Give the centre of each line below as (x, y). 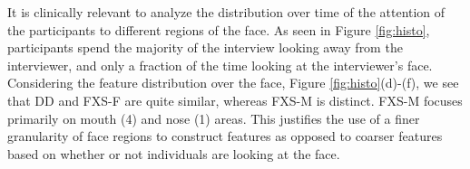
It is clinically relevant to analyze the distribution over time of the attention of (226, 12)
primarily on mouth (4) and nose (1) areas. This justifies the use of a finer (214, 118)
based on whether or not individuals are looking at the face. (174, 153)
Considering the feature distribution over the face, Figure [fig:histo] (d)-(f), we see (233, 83)
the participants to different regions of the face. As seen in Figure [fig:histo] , (219, 29)
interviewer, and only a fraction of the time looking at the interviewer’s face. (220, 65)
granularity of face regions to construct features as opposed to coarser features (225, 136)
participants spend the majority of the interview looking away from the (205, 47)
